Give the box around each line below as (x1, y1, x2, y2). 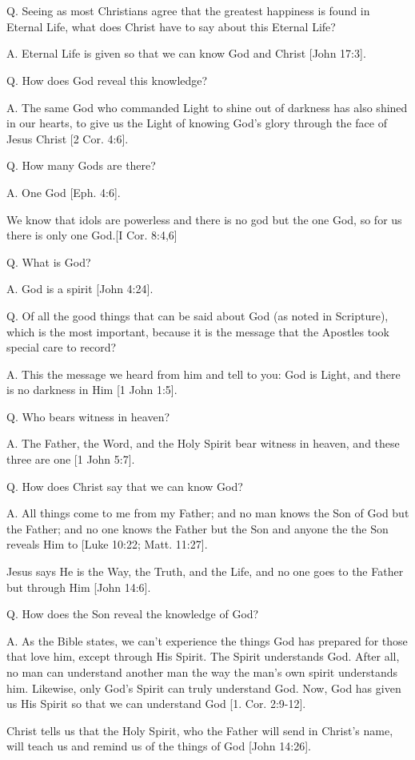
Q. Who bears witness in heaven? (6, 408, 170, 424)
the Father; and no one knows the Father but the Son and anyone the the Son (6, 520, 389, 537)
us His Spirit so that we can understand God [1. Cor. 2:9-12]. (6, 695, 306, 712)
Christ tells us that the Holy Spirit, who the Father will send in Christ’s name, (6, 722, 393, 738)
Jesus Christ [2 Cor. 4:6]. (6, 130, 129, 147)
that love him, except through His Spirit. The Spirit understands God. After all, (6, 648, 400, 665)
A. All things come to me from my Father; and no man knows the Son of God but (6, 505, 409, 521)
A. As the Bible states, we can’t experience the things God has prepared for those (6, 632, 408, 649)
